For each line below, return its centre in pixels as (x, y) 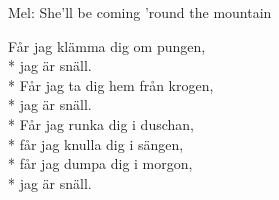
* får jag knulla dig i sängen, (96, 143)
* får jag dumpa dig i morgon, (100, 163)
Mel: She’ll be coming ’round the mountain (140, 12)
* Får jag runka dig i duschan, (101, 123)
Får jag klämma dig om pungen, (107, 45)
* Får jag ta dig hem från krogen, (111, 84)
